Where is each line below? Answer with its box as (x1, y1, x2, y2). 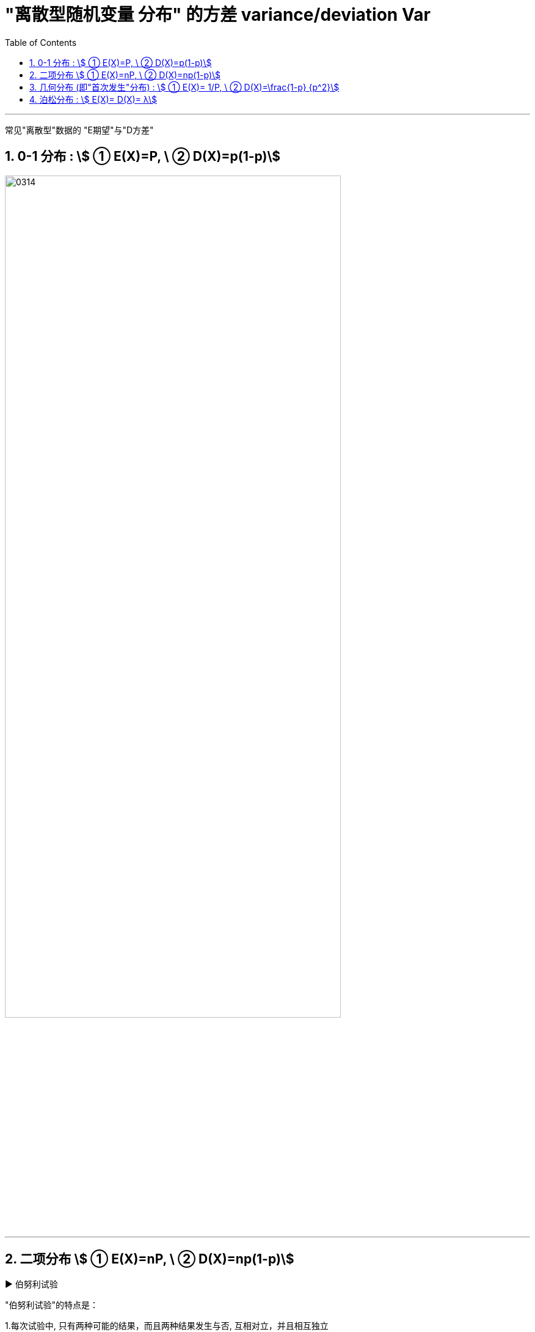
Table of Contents (5, 37, 77, 48)
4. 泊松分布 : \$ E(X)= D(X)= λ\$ (29, 94, 157, 105)
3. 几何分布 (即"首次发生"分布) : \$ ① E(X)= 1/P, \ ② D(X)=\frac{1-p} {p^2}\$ (29, 81, 340, 92)
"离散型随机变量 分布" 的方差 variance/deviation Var (5, 4, 431, 25)
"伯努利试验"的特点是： (5, 1300, 99, 1311)
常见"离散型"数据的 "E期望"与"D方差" (5, 124, 154, 135)
